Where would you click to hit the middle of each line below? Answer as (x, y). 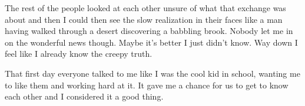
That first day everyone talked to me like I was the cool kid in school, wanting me (152, 73)
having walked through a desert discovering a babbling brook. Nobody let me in (149, 31)
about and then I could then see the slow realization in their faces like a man (144, 19)
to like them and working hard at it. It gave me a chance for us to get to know (147, 85)
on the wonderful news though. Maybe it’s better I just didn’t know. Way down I (151, 42)
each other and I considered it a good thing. (84, 96)
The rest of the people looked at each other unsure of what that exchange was (145, 8)
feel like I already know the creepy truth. (79, 54)
